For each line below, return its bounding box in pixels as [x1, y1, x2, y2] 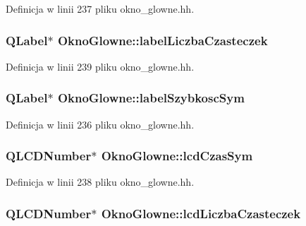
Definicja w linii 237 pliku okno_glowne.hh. [6, 1, 195, 16]
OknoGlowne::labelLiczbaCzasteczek [57, 31, 268, 49]
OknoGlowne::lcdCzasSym [101, 147, 253, 165]
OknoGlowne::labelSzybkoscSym [57, 89, 245, 107]
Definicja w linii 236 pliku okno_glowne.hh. [6, 117, 195, 131]
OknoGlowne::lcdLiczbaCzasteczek [101, 204, 301, 222]
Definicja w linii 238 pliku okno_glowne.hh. [6, 174, 195, 189]
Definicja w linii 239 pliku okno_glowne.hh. [6, 59, 195, 73]
